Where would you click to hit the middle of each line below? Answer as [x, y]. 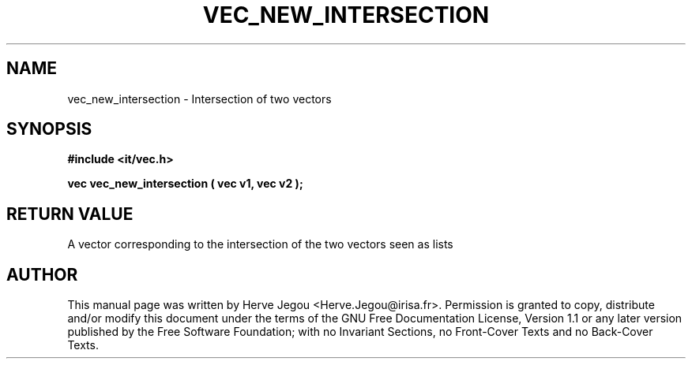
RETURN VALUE [70, 214]
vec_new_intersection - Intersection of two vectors [199, 99]
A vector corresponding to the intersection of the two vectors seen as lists [260, 244]
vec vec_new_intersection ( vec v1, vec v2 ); [185, 184]
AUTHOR [42, 274]
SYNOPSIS [49, 129]
